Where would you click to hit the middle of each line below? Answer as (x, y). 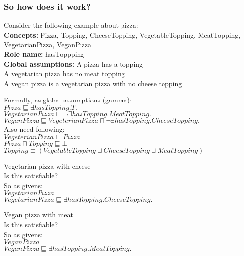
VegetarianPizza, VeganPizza (48, 44)
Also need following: (34, 128)
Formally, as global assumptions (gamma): (68, 100)
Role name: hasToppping (44, 54)
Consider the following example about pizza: (71, 25)
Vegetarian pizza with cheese (47, 166)
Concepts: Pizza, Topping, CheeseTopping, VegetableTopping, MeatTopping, (122, 34)
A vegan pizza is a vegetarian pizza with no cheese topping (93, 83)
